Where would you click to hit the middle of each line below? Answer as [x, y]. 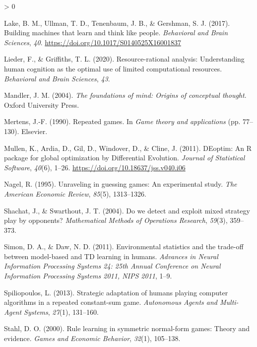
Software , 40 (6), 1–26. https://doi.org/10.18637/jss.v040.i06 [95, 167]
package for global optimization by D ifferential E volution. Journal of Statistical [125, 158]
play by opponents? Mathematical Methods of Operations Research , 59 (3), [116, 220]
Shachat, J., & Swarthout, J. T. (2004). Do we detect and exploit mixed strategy [127, 210]
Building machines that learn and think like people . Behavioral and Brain [116, 33]
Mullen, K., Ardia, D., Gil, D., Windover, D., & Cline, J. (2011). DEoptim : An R [128, 148]
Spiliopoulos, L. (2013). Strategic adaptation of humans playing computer [116, 292]
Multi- [229, 302]
